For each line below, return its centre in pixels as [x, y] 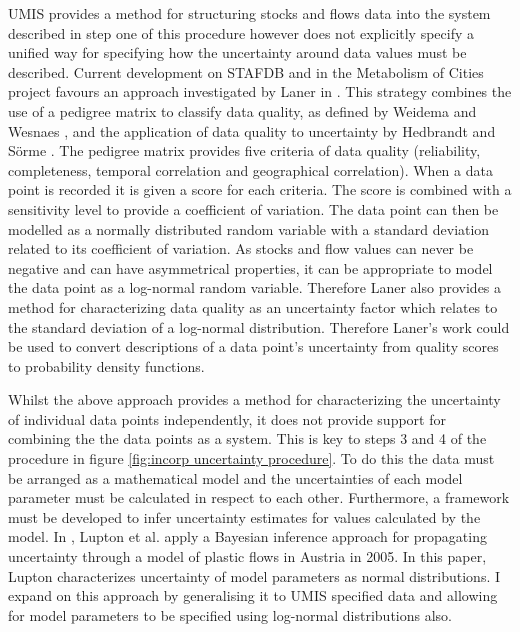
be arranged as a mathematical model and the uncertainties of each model [235, 477]
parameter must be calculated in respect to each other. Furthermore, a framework [259, 497]
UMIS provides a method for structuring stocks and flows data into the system [249, 13]
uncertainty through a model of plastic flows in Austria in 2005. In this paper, [247, 556]
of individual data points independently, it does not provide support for [227, 418]
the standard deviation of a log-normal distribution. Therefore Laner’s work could [259, 326]
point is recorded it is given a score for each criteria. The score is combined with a [260, 189]
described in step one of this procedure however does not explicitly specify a [241, 32]
